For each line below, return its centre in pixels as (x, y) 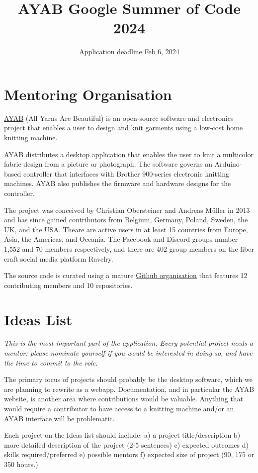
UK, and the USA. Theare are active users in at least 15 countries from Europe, (126, 229)
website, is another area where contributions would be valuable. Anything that (124, 399)
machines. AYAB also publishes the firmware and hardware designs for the (118, 183)
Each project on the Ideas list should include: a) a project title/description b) (122, 435)
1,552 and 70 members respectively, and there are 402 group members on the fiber (129, 248)
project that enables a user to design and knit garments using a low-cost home (124, 128)
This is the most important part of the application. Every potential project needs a (129, 343)
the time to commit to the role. (51, 362)
